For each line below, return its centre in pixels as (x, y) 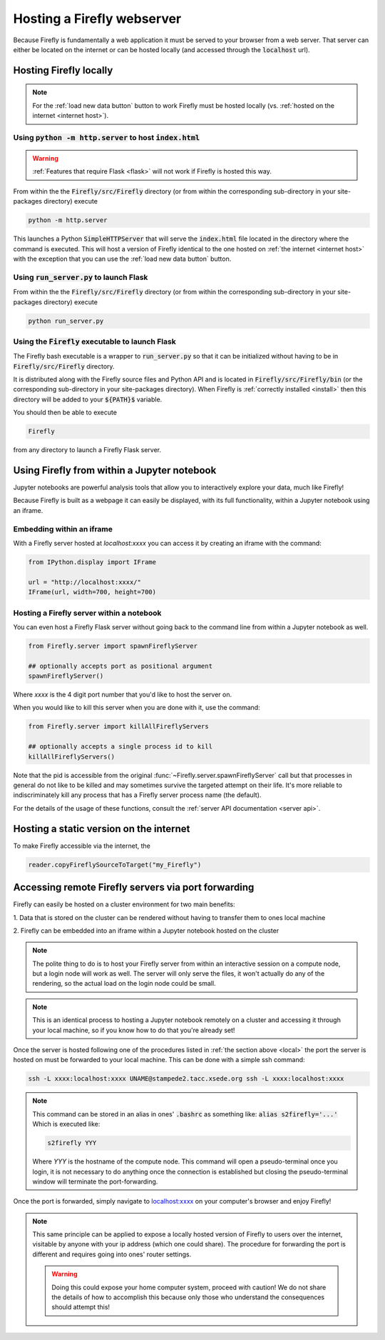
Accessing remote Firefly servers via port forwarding (134, 887)
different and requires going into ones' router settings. (112, 1254)
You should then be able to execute (65, 412)
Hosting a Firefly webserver (97, 19)
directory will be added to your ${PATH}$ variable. (88, 399)
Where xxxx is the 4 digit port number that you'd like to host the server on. (123, 695)
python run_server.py (66, 321)
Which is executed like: (66, 1124)
